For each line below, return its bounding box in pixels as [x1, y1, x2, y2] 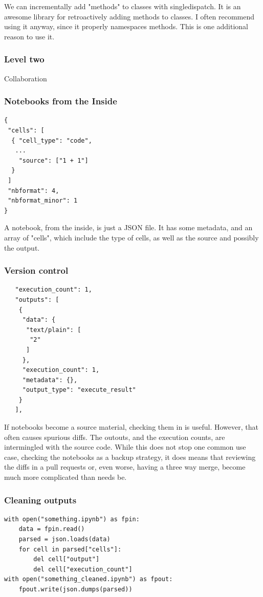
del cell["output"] [33, 556, 100, 563]
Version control [4, 264, 69, 277]
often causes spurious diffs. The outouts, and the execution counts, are [4, 431, 225, 442]
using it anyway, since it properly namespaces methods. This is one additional [4, 21, 249, 32]
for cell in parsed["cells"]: [18, 545, 122, 553]
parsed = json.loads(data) [18, 536, 111, 543]
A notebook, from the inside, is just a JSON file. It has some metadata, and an [4, 222, 253, 233]
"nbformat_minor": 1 [8, 197, 78, 205]
